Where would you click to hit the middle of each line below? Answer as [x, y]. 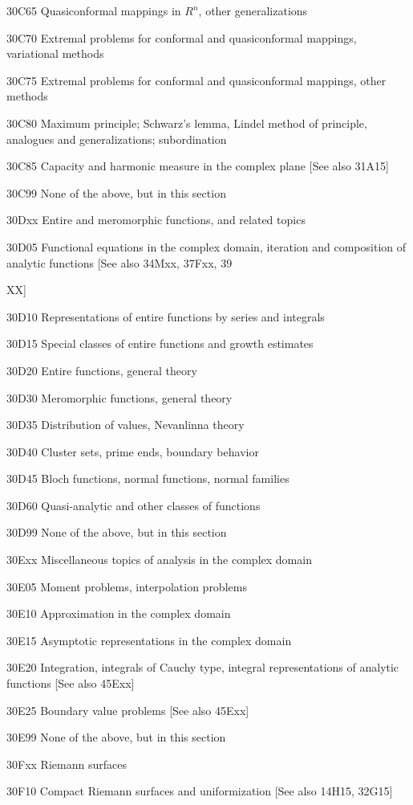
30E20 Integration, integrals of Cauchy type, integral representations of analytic [203, 667]
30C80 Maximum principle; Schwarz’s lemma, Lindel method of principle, [187, 123]
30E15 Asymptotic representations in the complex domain [149, 640]
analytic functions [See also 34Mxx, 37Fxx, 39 [119, 262]
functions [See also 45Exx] [71, 683]
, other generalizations [253, 10]
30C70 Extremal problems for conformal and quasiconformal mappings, [182, 37]
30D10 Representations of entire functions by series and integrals [166, 316]
